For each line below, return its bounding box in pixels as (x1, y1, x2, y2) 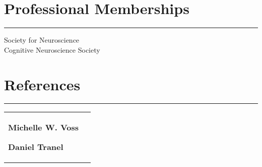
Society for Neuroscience (4, 35, 80, 45)
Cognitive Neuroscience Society (4, 44, 100, 55)
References (4, 74, 81, 94)
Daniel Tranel (8, 141, 63, 153)
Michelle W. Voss (8, 121, 79, 133)
